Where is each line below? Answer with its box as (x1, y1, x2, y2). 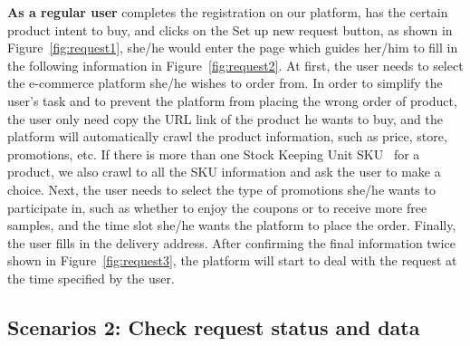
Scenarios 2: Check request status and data (7, 312, 420, 341)
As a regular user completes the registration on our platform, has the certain (7, 3, 448, 21)
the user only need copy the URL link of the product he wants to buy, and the (7, 109, 443, 128)
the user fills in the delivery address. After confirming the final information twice (7, 233, 456, 252)
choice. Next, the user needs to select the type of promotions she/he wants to (7, 179, 436, 198)
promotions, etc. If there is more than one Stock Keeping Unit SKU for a (7, 144, 420, 163)
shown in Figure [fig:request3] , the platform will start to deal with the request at (7, 251, 457, 270)
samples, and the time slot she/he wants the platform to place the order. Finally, (7, 216, 456, 235)
